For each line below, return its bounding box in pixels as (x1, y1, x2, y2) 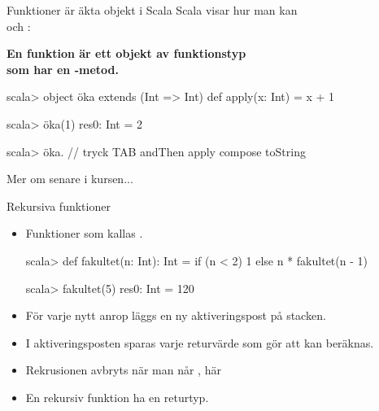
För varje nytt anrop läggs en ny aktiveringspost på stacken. (25, 307, 326, 324)
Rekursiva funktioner (7, 197, 111, 214)
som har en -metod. (7, 60, 119, 77)
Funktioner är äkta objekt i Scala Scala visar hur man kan (7, 2, 298, 18)
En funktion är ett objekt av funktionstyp (7, 45, 246, 62)
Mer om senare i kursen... (7, 170, 133, 187)
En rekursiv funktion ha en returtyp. (25, 388, 209, 405)
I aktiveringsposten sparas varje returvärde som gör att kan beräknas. (25, 334, 374, 351)
